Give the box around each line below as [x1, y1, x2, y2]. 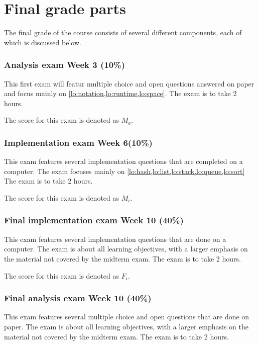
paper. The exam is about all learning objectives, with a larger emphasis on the [4, 321, 248, 331]
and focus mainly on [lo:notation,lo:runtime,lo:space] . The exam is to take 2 [4, 88, 237, 99]
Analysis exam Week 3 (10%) [4, 58, 125, 71]
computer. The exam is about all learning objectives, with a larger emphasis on [4, 243, 248, 254]
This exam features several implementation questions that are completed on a [4, 156, 243, 166]
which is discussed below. [4, 37, 81, 47]
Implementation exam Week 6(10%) [4, 136, 153, 148]
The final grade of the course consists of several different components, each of [4, 27, 242, 38]
